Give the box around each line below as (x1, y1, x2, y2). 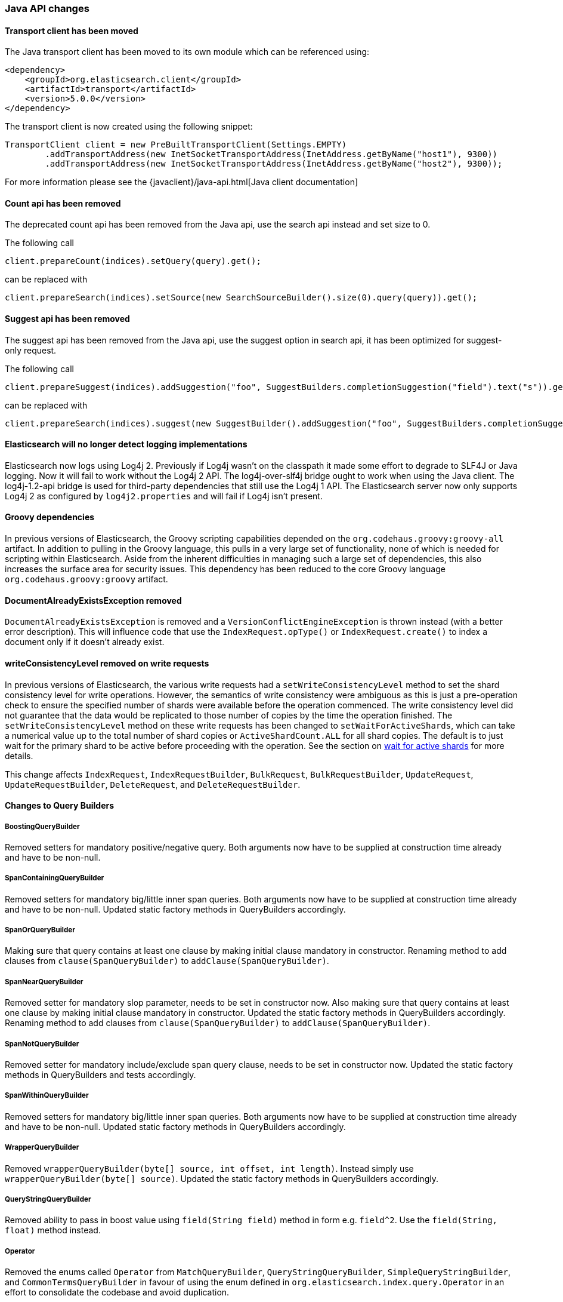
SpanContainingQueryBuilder (5, 874, 104, 883)
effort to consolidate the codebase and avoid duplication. (5, 1287, 230, 1298)
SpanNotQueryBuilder (5, 1039, 79, 1048)
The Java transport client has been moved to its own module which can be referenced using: (5, 47, 370, 57)
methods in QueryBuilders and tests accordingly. (5, 1070, 196, 1080)
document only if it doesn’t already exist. (5, 637, 165, 647)
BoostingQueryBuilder (5, 822, 80, 831)
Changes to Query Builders (5, 800, 115, 811)
